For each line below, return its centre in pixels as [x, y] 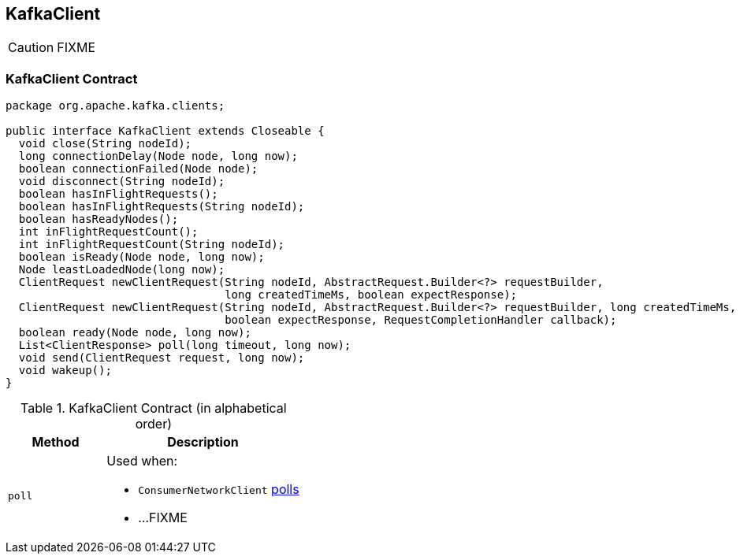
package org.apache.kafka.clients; [115, 106]
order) [154, 424]
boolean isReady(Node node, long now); [141, 257]
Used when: [142, 461]
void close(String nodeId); [105, 144]
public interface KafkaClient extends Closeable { [165, 131]
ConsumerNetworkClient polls [219, 490]
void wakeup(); [65, 371]
